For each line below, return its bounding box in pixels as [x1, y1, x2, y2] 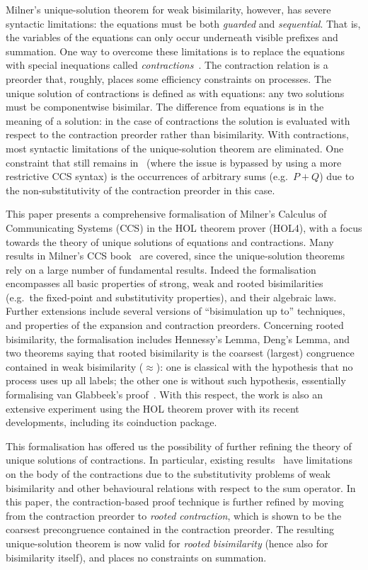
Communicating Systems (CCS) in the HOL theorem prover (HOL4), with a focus [6, 220, 362, 235]
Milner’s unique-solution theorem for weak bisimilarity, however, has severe [6, 2, 331, 16]
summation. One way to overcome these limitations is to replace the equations [6, 43, 345, 58]
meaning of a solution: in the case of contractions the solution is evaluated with [6, 113, 350, 128]
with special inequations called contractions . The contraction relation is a [6, 57, 328, 72]
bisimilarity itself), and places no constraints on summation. [6, 549, 267, 564]
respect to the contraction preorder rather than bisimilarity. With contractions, [6, 127, 349, 142]
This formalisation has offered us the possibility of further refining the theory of [6, 438, 352, 453]
